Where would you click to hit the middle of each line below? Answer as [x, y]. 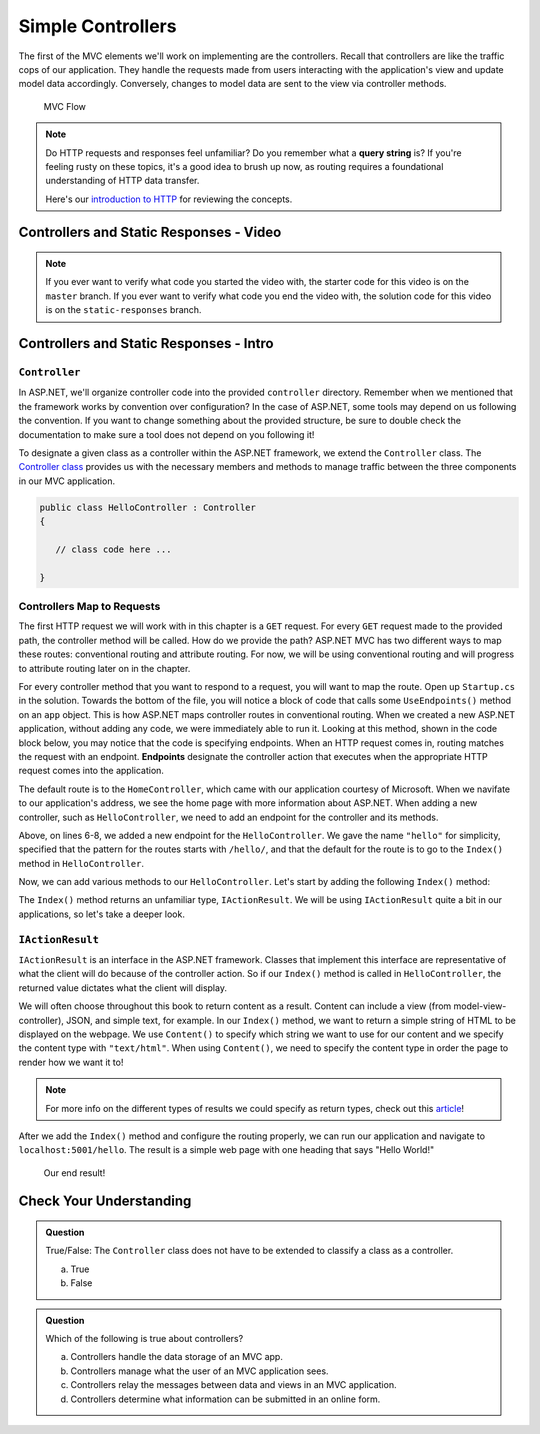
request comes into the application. [91, 771]
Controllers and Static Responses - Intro [146, 343]
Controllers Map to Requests [89, 607]
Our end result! [74, 1172]
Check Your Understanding [105, 1201]
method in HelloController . [81, 863]
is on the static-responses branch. [123, 310]
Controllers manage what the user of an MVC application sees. [199, 1371]
